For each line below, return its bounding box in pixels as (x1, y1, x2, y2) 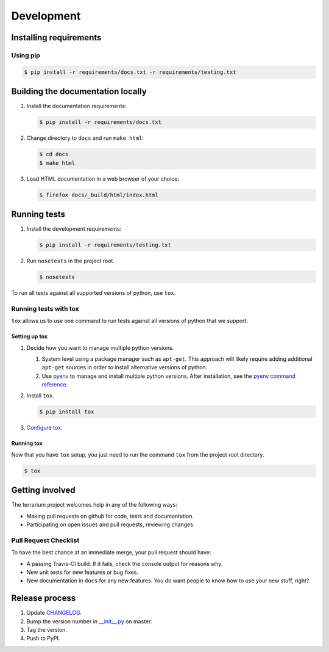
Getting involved (11, 485, 76, 496)
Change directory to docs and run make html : (26, 134, 144, 142)
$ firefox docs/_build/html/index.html (39, 191, 158, 198)
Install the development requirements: (26, 225, 122, 233)
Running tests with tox (11, 304, 79, 313)
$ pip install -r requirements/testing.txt (39, 242, 172, 248)
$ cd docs (39, 151, 69, 158)
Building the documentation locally (11, 86, 147, 97)
